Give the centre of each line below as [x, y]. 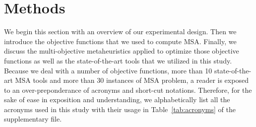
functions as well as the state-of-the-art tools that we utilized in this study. [118, 60]
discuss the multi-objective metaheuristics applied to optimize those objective [122, 51]
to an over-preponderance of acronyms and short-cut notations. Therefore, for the [128, 90]
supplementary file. [33, 119]
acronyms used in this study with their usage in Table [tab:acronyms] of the [120, 109]
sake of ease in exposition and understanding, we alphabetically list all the [117, 99]
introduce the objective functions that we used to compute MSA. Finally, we [120, 41]
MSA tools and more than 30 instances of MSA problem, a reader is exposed [132, 80]
